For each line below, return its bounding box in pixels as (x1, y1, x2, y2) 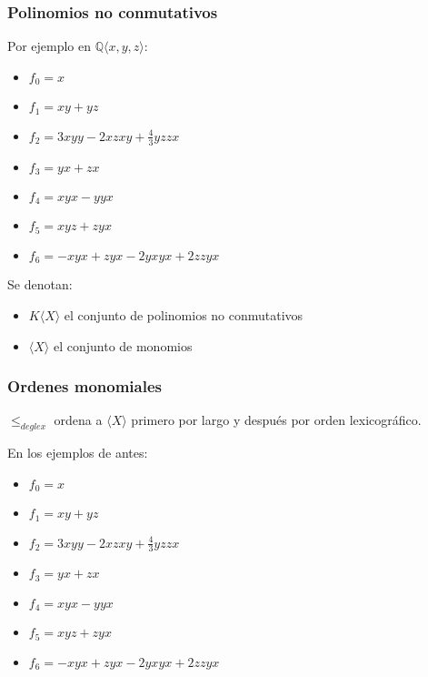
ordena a (54, 410, 103, 429)
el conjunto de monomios (53, 336, 193, 355)
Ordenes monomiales (7, 375, 162, 398)
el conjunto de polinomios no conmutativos (64, 305, 304, 324)
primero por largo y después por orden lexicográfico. (131, 410, 422, 429)
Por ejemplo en (7, 36, 92, 56)
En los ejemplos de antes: (7, 443, 148, 462)
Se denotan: (7, 275, 73, 294)
